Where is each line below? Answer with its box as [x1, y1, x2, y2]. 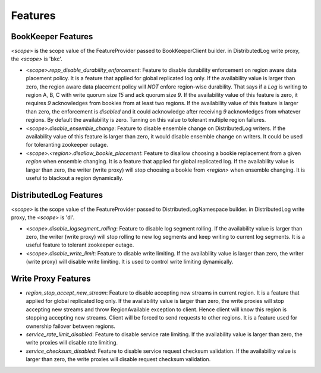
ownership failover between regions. [26, 323, 116, 330]
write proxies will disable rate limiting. [26, 339, 118, 346]
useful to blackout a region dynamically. [26, 174, 124, 181]
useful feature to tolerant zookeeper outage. [26, 241, 134, 249]
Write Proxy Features [11, 273, 91, 283]
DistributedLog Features [11, 190, 103, 200]
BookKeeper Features [11, 31, 93, 42]
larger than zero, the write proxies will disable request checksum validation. [26, 356, 211, 363]
